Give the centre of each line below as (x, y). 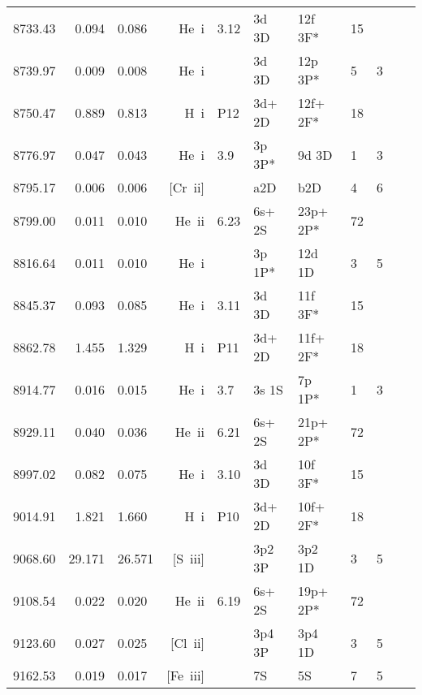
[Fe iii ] (185, 675)
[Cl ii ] (187, 642)
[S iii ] (188, 558)
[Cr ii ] (187, 187)
